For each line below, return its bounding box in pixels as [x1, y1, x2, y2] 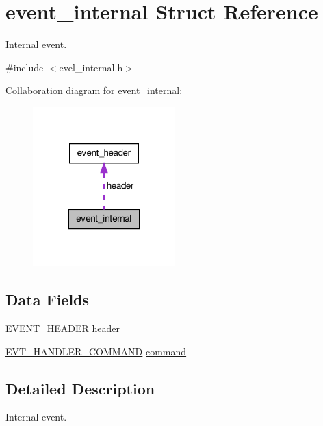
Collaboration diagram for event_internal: [5, 83, 183, 97]
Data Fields [5, 289, 90, 310]
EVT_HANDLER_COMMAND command [5, 344, 187, 358]
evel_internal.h [59, 60, 123, 74]
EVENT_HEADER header [5, 321, 120, 335]
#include [5, 60, 44, 74]
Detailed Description [5, 377, 155, 399]
